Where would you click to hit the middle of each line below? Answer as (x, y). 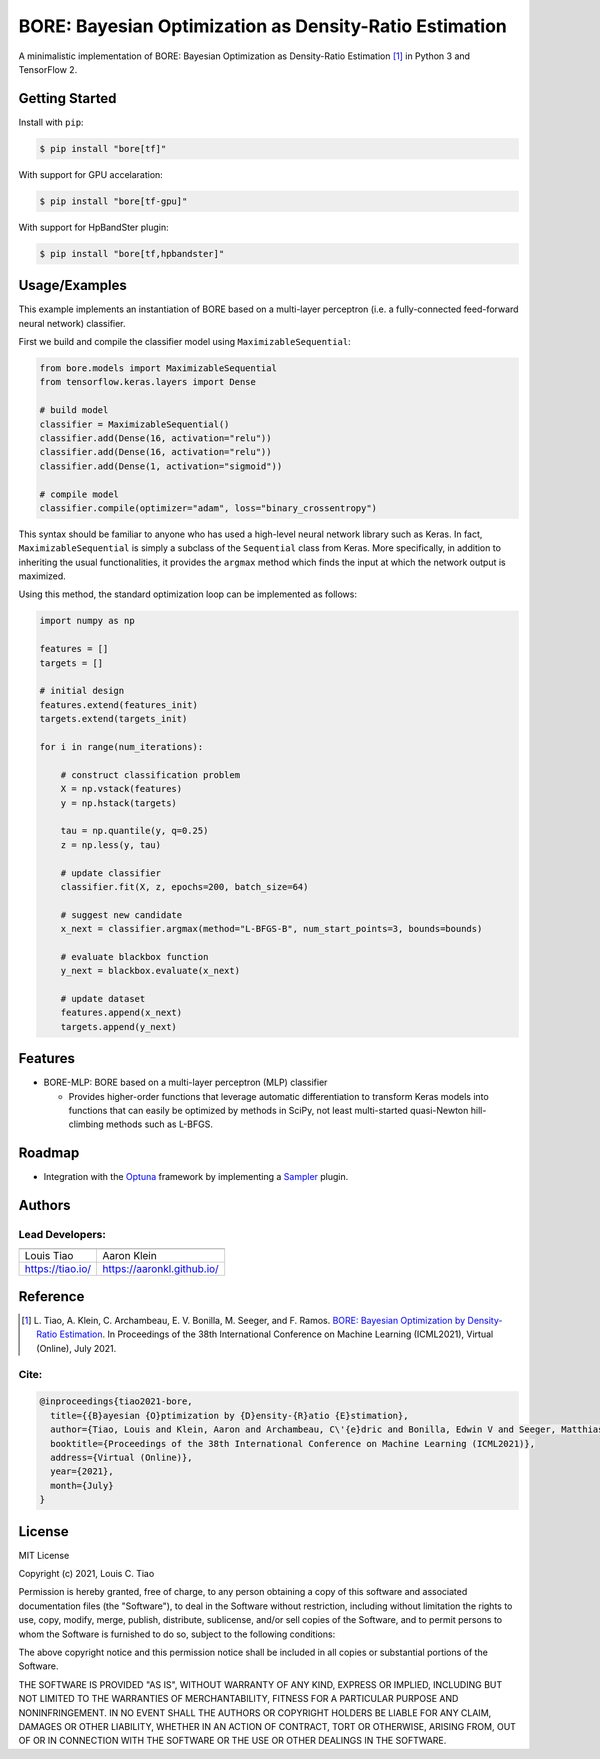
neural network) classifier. (72, 323)
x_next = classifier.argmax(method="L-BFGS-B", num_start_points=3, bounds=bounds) (271, 929)
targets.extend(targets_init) (113, 719)
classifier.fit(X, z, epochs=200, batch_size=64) (184, 886)
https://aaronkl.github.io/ (160, 1268)
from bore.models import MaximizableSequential (158, 368)
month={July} (82, 1485)
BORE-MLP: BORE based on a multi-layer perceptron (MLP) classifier (185, 1082)
